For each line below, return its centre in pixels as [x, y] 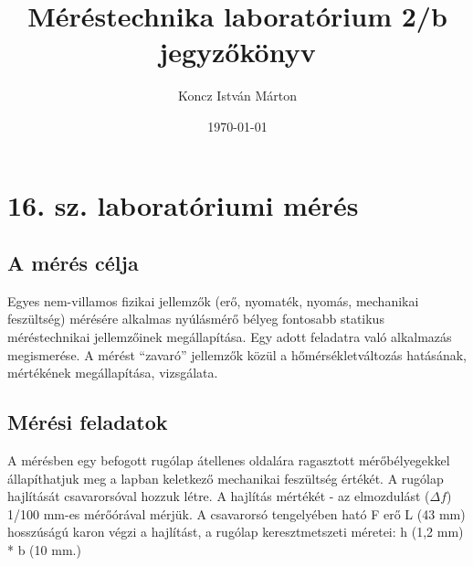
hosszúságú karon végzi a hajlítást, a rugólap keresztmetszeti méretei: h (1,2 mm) [236, 532]
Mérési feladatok [88, 422]
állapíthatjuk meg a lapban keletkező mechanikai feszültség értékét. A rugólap [226, 478]
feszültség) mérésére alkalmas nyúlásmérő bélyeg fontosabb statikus [196, 319]
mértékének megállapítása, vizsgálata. [113, 373]
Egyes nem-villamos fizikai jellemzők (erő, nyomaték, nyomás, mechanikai [213, 300]
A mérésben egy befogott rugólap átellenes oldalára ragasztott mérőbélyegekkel [229, 460]
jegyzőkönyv [237, 52]
